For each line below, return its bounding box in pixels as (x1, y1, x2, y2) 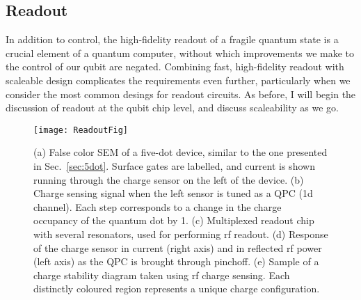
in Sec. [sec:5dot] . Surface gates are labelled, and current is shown (33, 159, 315, 173)
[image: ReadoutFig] (33, 125, 129, 135)
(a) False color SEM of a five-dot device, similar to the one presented (33, 145, 328, 159)
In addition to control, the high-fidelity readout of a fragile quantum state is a (6, 32, 339, 47)
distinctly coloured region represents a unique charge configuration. (33, 281, 320, 296)
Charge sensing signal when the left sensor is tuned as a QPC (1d (33, 186, 313, 200)
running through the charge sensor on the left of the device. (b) (33, 172, 304, 187)
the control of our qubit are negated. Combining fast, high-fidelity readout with (6, 59, 344, 74)
